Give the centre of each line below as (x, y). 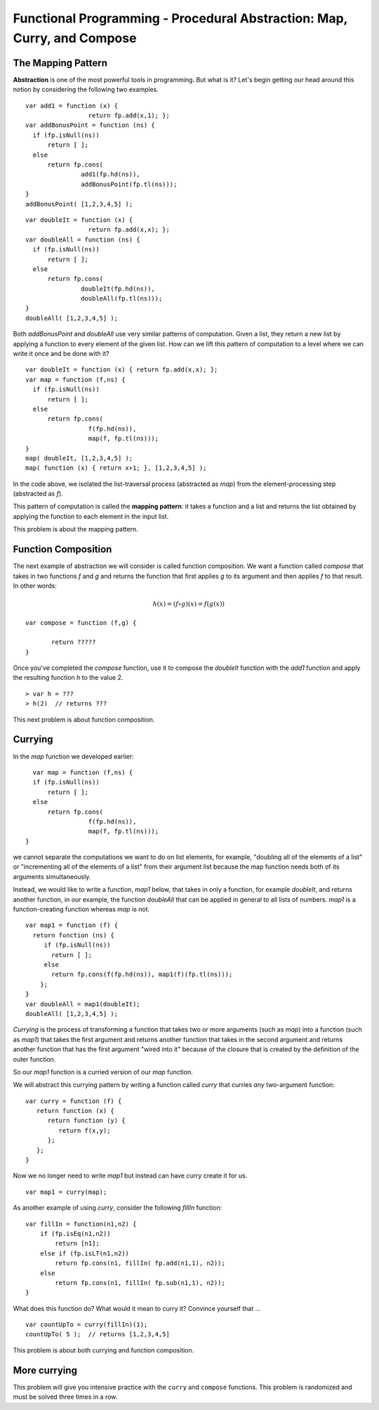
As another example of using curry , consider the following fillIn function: (118, 1208)
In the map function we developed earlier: (74, 756)
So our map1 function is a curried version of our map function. (103, 1072)
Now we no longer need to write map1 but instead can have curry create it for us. (130, 1175)
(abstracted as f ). (38, 494)
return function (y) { (86, 1121)
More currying (45, 1370)
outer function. (34, 1059)
